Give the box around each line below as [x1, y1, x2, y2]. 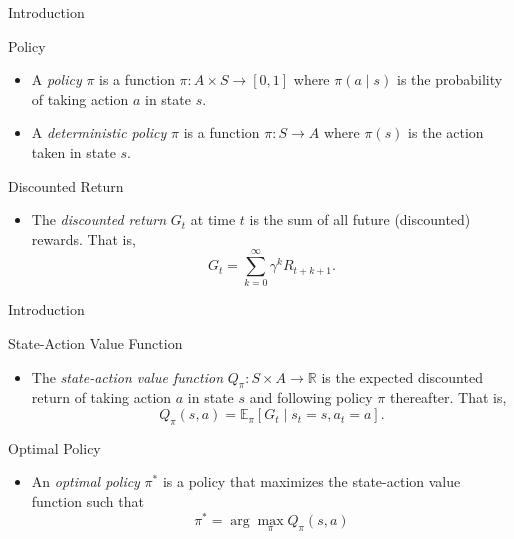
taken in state [31, 141, 116, 162]
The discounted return [31, 209, 167, 230]
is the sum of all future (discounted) [249, 209, 471, 230]
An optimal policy [31, 471, 140, 492]
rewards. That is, [31, 228, 136, 249]
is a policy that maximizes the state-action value [162, 471, 461, 492]
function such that [31, 491, 144, 512]
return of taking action [31, 387, 172, 408]
